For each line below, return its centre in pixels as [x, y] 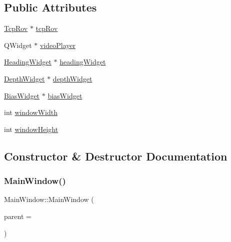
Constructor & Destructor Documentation [116, 156]
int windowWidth [31, 112]
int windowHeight [31, 129]
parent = [18, 216]
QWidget [18, 45]
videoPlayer [57, 45]
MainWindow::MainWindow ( [49, 199]
